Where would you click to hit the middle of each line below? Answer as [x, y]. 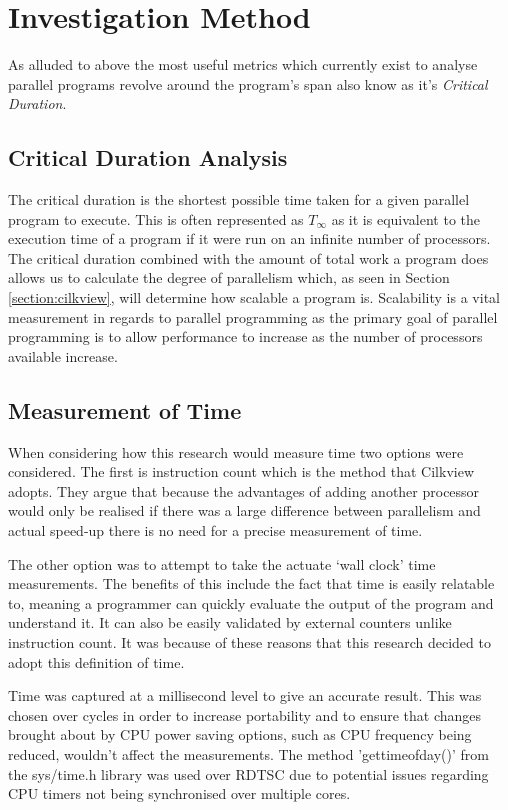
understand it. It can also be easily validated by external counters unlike [230, 622]
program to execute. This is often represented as [156, 218]
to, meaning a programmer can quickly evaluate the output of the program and [251, 602]
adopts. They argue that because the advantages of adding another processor [244, 490]
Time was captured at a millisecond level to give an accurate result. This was [245, 695]
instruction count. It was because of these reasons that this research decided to [249, 642]
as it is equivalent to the [405, 218]
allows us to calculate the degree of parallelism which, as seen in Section [229, 277]
